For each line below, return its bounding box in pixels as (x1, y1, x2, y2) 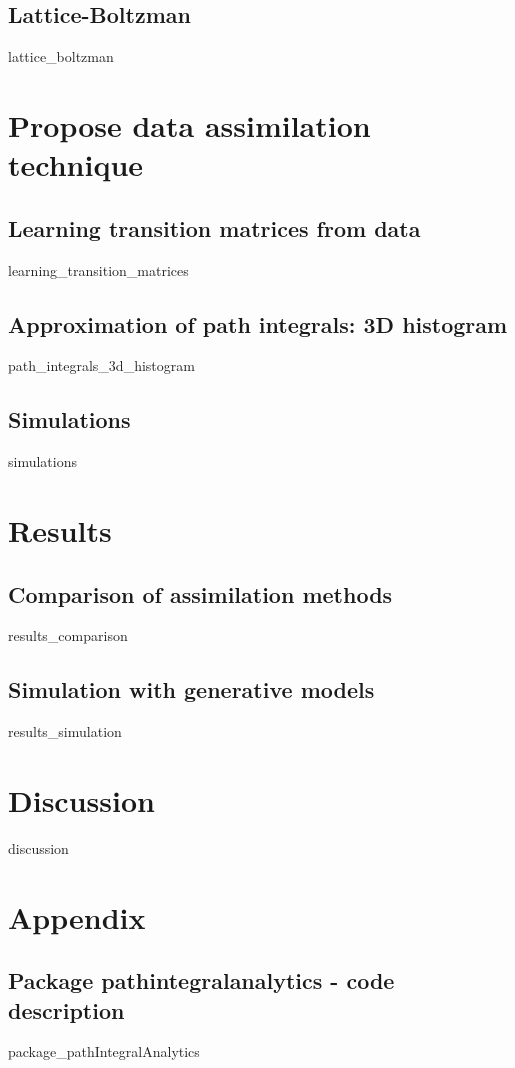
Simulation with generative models (8, 674, 375, 705)
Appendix (8, 896, 146, 937)
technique (8, 144, 144, 185)
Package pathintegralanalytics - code (8, 965, 395, 996)
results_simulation (8, 721, 122, 742)
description (8, 994, 125, 1025)
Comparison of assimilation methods (8, 578, 393, 609)
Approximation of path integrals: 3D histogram (8, 308, 508, 339)
